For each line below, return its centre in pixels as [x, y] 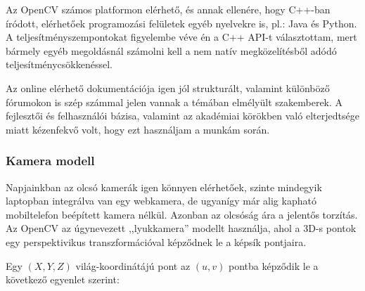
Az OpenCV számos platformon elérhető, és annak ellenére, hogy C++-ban [168, 9]
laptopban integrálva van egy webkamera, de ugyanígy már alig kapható [161, 201]
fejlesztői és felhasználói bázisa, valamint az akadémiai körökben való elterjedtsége [182, 116]
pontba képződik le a [273, 265]
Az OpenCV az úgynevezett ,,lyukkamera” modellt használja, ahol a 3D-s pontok [181, 228]
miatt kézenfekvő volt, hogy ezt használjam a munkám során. [138, 129]
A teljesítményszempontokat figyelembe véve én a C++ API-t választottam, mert [181, 37]
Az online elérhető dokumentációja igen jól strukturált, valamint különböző [168, 88]
